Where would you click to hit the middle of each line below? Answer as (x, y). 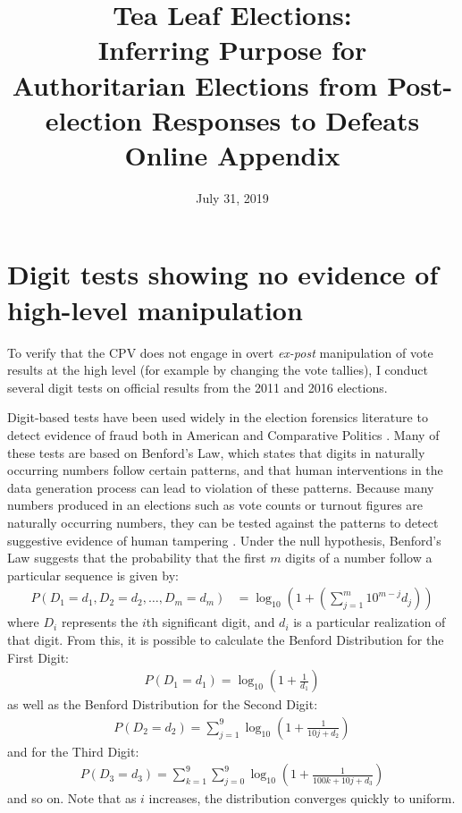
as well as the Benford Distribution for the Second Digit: (163, 704)
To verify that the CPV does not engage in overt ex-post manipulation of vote (220, 352)
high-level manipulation (155, 309)
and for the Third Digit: (73, 751)
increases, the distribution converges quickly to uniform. (302, 798)
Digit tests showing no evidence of (223, 274)
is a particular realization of (370, 622)
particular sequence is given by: (93, 575)
